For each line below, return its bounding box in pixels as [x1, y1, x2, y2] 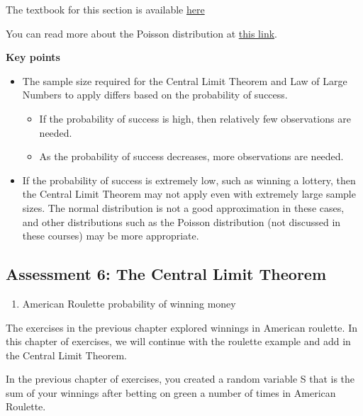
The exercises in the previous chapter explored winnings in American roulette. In [6, 320, 357, 335]
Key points [6, 50, 60, 64]
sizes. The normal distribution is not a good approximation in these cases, [22, 200, 345, 215]
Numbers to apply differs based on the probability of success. [22, 87, 288, 102]
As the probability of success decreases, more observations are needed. [39, 149, 344, 164]
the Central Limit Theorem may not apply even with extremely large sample [22, 186, 356, 201]
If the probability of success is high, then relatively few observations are [39, 111, 351, 125]
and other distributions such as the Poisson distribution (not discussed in [22, 214, 341, 229]
